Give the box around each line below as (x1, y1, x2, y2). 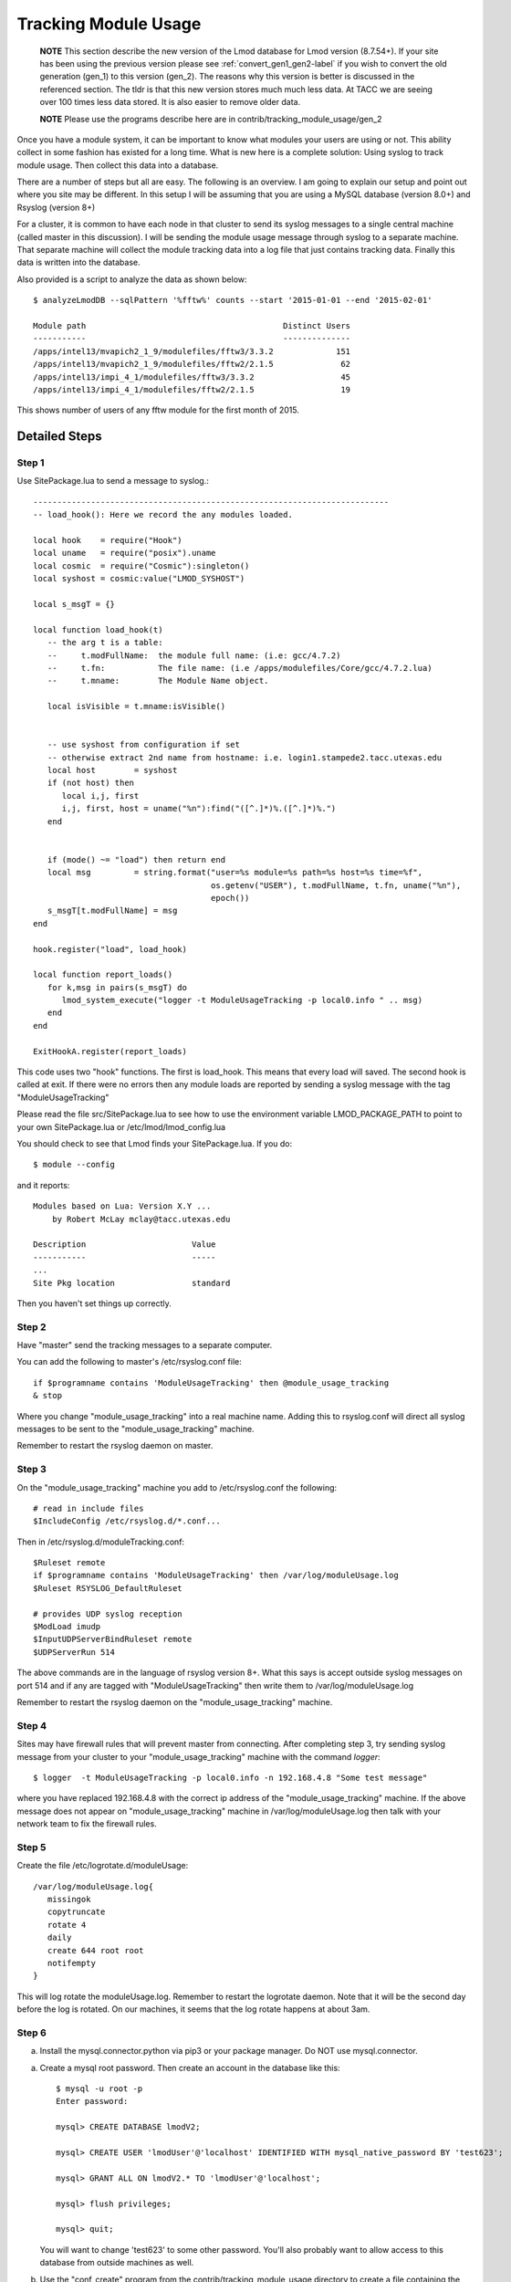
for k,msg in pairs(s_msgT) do (47, 982, 187, 992)
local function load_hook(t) (33, 624, 163, 634)
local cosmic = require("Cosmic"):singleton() (33, 560, 250, 570)
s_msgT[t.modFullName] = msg (47, 905, 178, 916)
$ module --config (33, 1159, 116, 1170)
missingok (47, 1894, 91, 1905)
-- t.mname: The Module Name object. (47, 675, 269, 686)
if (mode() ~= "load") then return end (47, 854, 226, 864)
